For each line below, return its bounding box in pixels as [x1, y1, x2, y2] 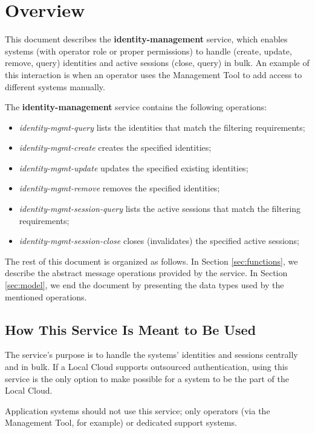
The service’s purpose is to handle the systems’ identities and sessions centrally [5, 348, 298, 361]
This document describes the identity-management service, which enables [5, 33, 288, 45]
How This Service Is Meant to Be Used [5, 320, 256, 339]
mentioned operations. [5, 290, 87, 303]
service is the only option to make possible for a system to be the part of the [5, 372, 289, 385]
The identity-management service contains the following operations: [5, 101, 267, 113]
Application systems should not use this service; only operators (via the [5, 404, 270, 417]
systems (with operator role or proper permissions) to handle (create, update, [5, 44, 292, 57]
